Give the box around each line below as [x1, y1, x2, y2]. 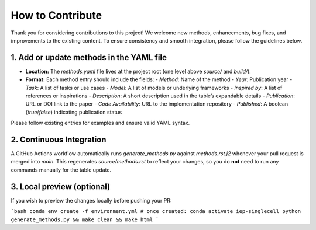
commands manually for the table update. [11, 166, 111, 173]
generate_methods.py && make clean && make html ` [11, 216, 159, 223]
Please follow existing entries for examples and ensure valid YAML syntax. [11, 120, 190, 127]
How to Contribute [11, 9, 102, 22]
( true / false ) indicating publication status [25, 109, 122, 116]
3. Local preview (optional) [11, 182, 111, 191]
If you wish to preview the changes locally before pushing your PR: [11, 197, 172, 204]
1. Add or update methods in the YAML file [11, 53, 167, 62]
